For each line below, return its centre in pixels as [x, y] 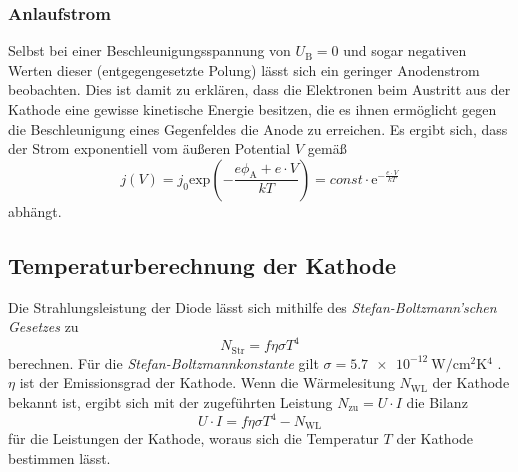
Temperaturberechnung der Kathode [202, 264]
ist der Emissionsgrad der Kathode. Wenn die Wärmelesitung [207, 382]
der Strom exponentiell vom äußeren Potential [149, 148]
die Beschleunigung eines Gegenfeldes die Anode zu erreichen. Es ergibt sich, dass [258, 128]
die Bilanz [437, 401]
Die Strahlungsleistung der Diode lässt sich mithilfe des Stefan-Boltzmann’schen [252, 306]
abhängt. [35, 210]
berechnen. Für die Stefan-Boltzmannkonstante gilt [163, 362]
